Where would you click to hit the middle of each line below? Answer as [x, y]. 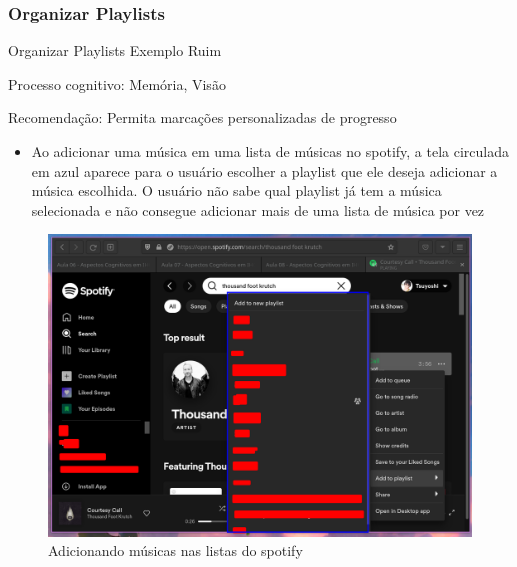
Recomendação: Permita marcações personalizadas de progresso [202, 117]
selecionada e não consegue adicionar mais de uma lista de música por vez [258, 209]
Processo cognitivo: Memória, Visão [117, 83]
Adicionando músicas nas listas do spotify [175, 550]
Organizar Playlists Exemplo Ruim [115, 50]
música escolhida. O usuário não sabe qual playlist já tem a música [236, 190]
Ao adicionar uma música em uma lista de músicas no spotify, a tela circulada [270, 151]
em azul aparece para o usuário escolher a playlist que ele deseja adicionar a [264, 170]
